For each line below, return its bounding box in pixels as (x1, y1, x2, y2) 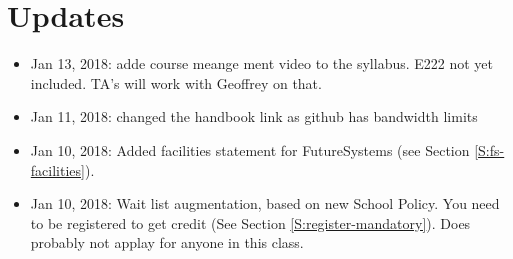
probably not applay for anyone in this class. (30, 232, 304, 253)
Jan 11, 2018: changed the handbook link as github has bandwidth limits (30, 106, 478, 127)
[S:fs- (474, 139, 505, 160)
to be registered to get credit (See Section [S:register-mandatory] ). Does (30, 212, 471, 233)
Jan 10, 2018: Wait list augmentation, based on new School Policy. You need (30, 193, 500, 214)
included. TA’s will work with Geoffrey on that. (30, 72, 322, 93)
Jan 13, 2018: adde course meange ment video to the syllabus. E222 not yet (30, 53, 494, 74)
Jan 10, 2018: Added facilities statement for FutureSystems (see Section (30, 139, 470, 160)
